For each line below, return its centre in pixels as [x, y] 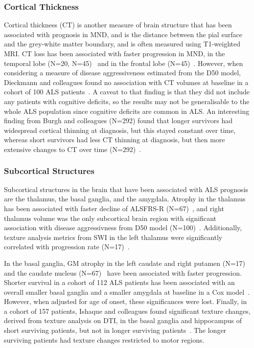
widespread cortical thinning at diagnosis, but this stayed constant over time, [120, 130]
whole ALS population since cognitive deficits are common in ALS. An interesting [127, 111]
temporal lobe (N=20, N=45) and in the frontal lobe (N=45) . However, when [124, 63]
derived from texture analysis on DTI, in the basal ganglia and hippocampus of [123, 320]
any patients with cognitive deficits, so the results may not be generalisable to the [127, 101]
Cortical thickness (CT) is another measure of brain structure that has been [118, 25]
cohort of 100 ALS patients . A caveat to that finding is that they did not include [127, 92]
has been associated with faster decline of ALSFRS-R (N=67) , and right [114, 208]
